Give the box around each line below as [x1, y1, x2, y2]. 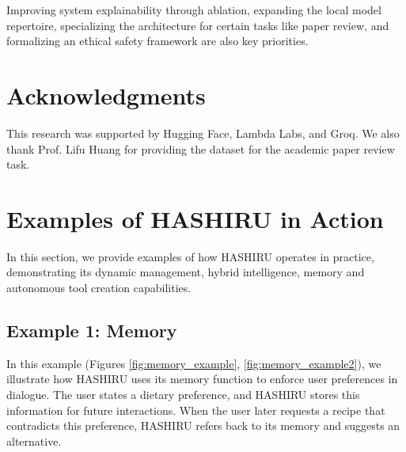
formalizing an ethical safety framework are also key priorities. [6, 32, 309, 49]
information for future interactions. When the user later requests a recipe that [6, 401, 385, 418]
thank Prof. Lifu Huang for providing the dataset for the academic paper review [6, 140, 395, 157]
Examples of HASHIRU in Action [6, 202, 384, 234]
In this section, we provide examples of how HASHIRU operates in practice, [6, 248, 374, 264]
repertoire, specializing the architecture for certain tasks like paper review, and [6, 17, 389, 33]
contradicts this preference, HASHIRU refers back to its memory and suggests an [6, 417, 400, 434]
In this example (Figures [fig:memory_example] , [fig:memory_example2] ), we [6, 355, 381, 371]
